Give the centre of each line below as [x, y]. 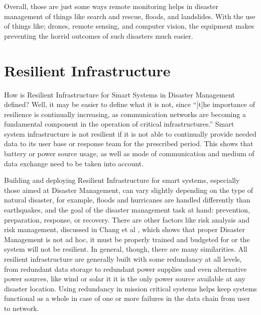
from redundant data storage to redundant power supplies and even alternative [125, 269]
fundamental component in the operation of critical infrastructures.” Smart [119, 124]
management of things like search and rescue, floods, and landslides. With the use [130, 16]
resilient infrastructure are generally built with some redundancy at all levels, [123, 259]
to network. [22, 308]
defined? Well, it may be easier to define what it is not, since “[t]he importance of [130, 104]
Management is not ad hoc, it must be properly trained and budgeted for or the [127, 239]
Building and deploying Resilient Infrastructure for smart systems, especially [122, 180]
